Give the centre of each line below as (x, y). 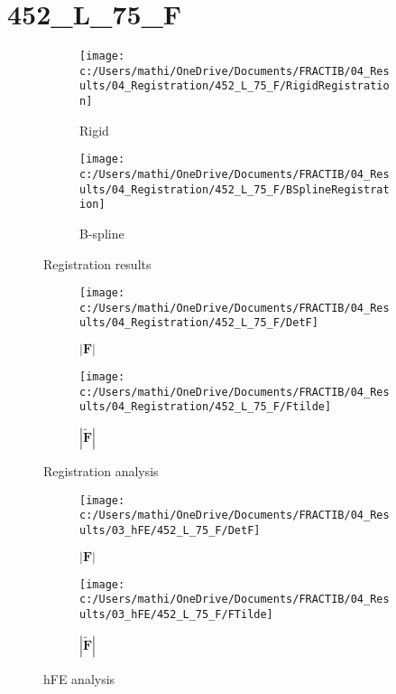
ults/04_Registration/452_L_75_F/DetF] (199, 323)
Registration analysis (101, 471)
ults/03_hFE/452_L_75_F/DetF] (170, 530)
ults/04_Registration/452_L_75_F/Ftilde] (206, 407)
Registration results (97, 263)
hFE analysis (79, 678)
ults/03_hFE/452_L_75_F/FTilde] (176, 614)
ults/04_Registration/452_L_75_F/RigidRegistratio (235, 86)
